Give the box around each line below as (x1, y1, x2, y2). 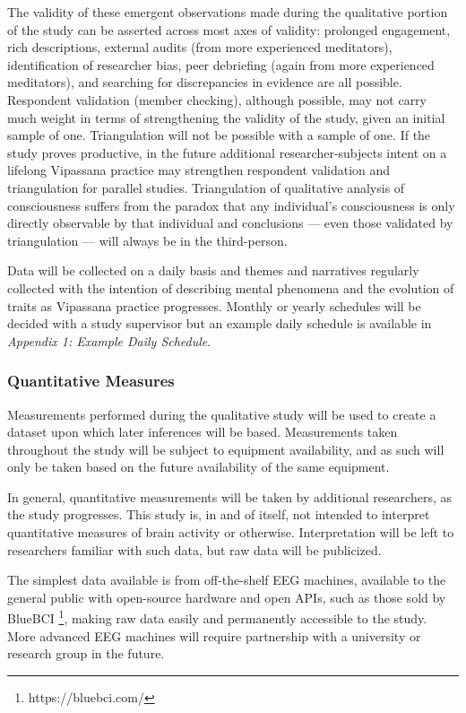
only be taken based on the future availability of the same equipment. (7, 457, 390, 476)
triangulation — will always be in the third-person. (7, 230, 288, 249)
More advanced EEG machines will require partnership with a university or (7, 626, 421, 645)
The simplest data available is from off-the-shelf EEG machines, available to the (7, 570, 446, 589)
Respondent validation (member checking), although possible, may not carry (7, 90, 427, 109)
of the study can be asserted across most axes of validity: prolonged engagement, (7, 20, 451, 39)
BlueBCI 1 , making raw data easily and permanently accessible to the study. (7, 606, 427, 628)
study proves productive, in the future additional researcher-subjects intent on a (7, 143, 447, 161)
